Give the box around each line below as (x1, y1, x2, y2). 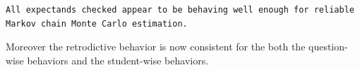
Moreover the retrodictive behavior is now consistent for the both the (6, 39, 306, 54)
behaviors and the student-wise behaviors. (27, 52, 209, 67)
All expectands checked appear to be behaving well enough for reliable (6, 5, 354, 15)
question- (308, 39, 348, 54)
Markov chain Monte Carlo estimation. (6, 18, 188, 29)
